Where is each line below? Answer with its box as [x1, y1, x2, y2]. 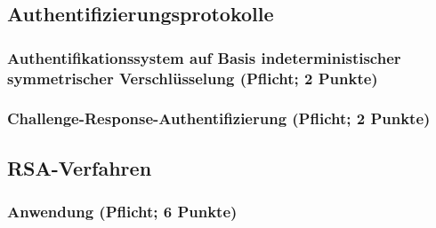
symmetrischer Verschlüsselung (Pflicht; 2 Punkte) [7, 67, 378, 89]
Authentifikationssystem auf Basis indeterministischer [7, 46, 401, 68]
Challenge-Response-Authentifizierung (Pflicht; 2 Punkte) [7, 107, 431, 130]
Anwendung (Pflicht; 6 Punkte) [7, 200, 238, 223]
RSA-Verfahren [7, 153, 152, 181]
